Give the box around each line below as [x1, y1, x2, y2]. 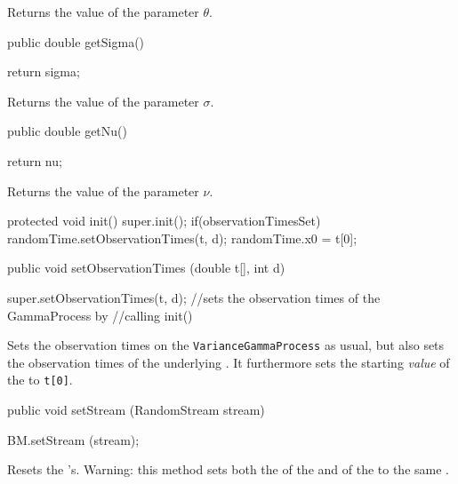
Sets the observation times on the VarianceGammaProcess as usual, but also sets [7, 336, 445, 354]
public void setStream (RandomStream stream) [7, 401, 265, 419]
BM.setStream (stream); [7, 430, 140, 448]
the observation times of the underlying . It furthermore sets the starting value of [7, 353, 450, 371]
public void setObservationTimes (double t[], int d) [7, 258, 285, 277]
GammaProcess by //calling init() [7, 305, 193, 324]
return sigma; [7, 62, 80, 81]
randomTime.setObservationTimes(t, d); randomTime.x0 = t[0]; [7, 228, 358, 247]
